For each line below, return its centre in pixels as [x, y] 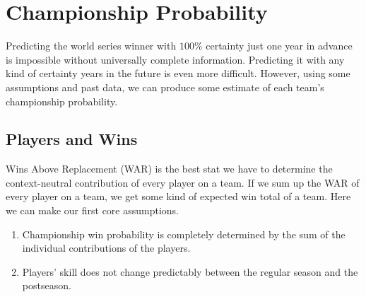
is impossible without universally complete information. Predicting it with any [175, 59]
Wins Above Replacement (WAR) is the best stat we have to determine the [169, 169]
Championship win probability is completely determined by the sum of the [184, 234]
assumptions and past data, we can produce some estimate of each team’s [165, 87]
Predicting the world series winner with [91, 46]
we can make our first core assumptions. [92, 210]
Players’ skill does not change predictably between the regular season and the [190, 271]
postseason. [47, 285]
